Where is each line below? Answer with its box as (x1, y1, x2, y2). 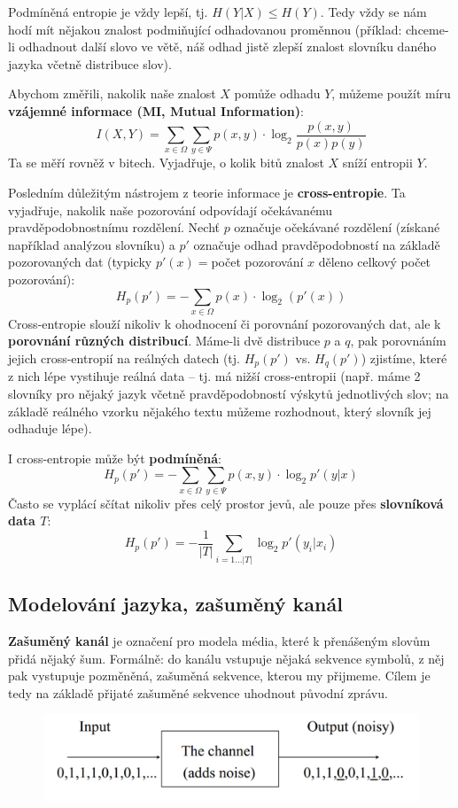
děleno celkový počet (318, 252, 431, 271)
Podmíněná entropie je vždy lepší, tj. (8, 3, 208, 20)
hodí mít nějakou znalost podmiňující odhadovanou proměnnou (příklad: (8, 19, 402, 38)
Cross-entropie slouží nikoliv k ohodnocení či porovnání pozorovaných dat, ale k (8, 314, 441, 332)
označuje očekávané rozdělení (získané (234, 218, 440, 237)
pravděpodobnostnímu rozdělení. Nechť (8, 218, 220, 237)
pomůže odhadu (234, 84, 321, 103)
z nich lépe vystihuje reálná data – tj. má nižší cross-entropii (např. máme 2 (8, 367, 421, 385)
